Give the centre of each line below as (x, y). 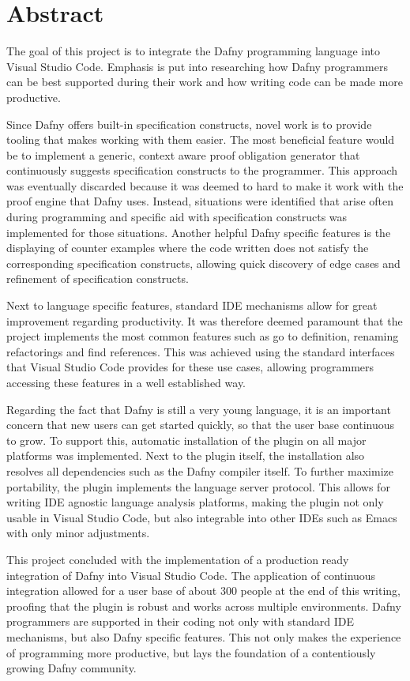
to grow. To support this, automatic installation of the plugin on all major (186, 440)
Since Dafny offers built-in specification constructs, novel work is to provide (189, 124)
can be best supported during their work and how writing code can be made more (205, 82)
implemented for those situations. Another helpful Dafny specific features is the (199, 232)
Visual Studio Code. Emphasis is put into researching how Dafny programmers (197, 66)
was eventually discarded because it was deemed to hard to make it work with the (205, 185)
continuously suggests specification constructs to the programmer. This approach (202, 170)
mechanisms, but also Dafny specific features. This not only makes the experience (204, 636)
